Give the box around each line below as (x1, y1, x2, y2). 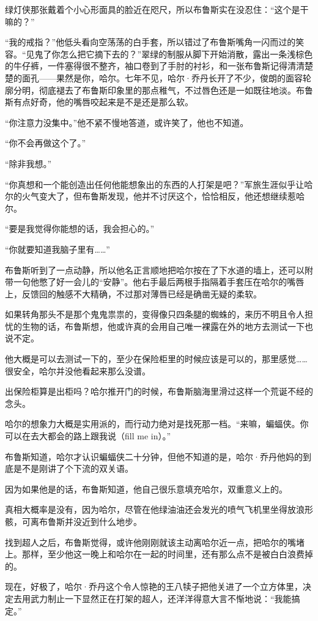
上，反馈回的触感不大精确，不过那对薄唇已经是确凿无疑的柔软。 (5, 287, 262, 300)
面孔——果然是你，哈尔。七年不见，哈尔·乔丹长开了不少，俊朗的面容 (21, 71, 303, 84)
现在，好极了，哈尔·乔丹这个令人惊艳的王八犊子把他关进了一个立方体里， (5, 580, 303, 593)
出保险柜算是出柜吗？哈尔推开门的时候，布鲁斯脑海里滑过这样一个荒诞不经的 (5, 385, 313, 398)
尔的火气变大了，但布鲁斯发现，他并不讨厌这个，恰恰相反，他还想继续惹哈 (5, 190, 305, 203)
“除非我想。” (5, 157, 52, 169)
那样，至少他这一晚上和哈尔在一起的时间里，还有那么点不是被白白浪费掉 (21, 548, 313, 560)
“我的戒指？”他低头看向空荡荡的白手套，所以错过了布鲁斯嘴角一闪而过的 (5, 35, 296, 48)
